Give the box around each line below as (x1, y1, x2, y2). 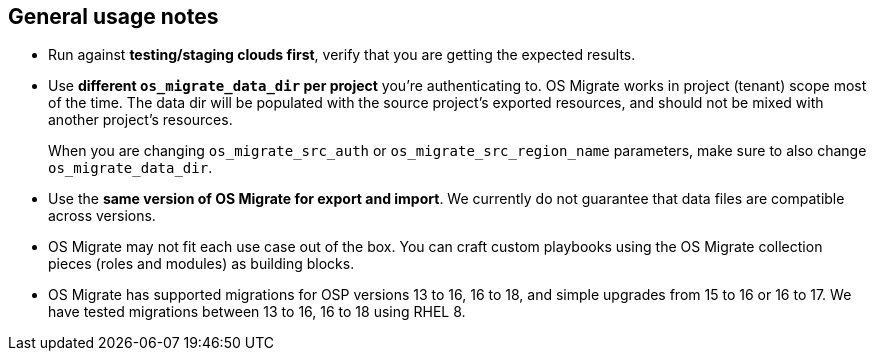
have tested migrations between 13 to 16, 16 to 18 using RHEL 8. (48, 303, 466, 321)
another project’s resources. (48, 111, 233, 129)
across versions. (48, 207, 156, 225)
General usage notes (8, 4, 219, 29)
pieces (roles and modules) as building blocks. (48, 255, 355, 273)
